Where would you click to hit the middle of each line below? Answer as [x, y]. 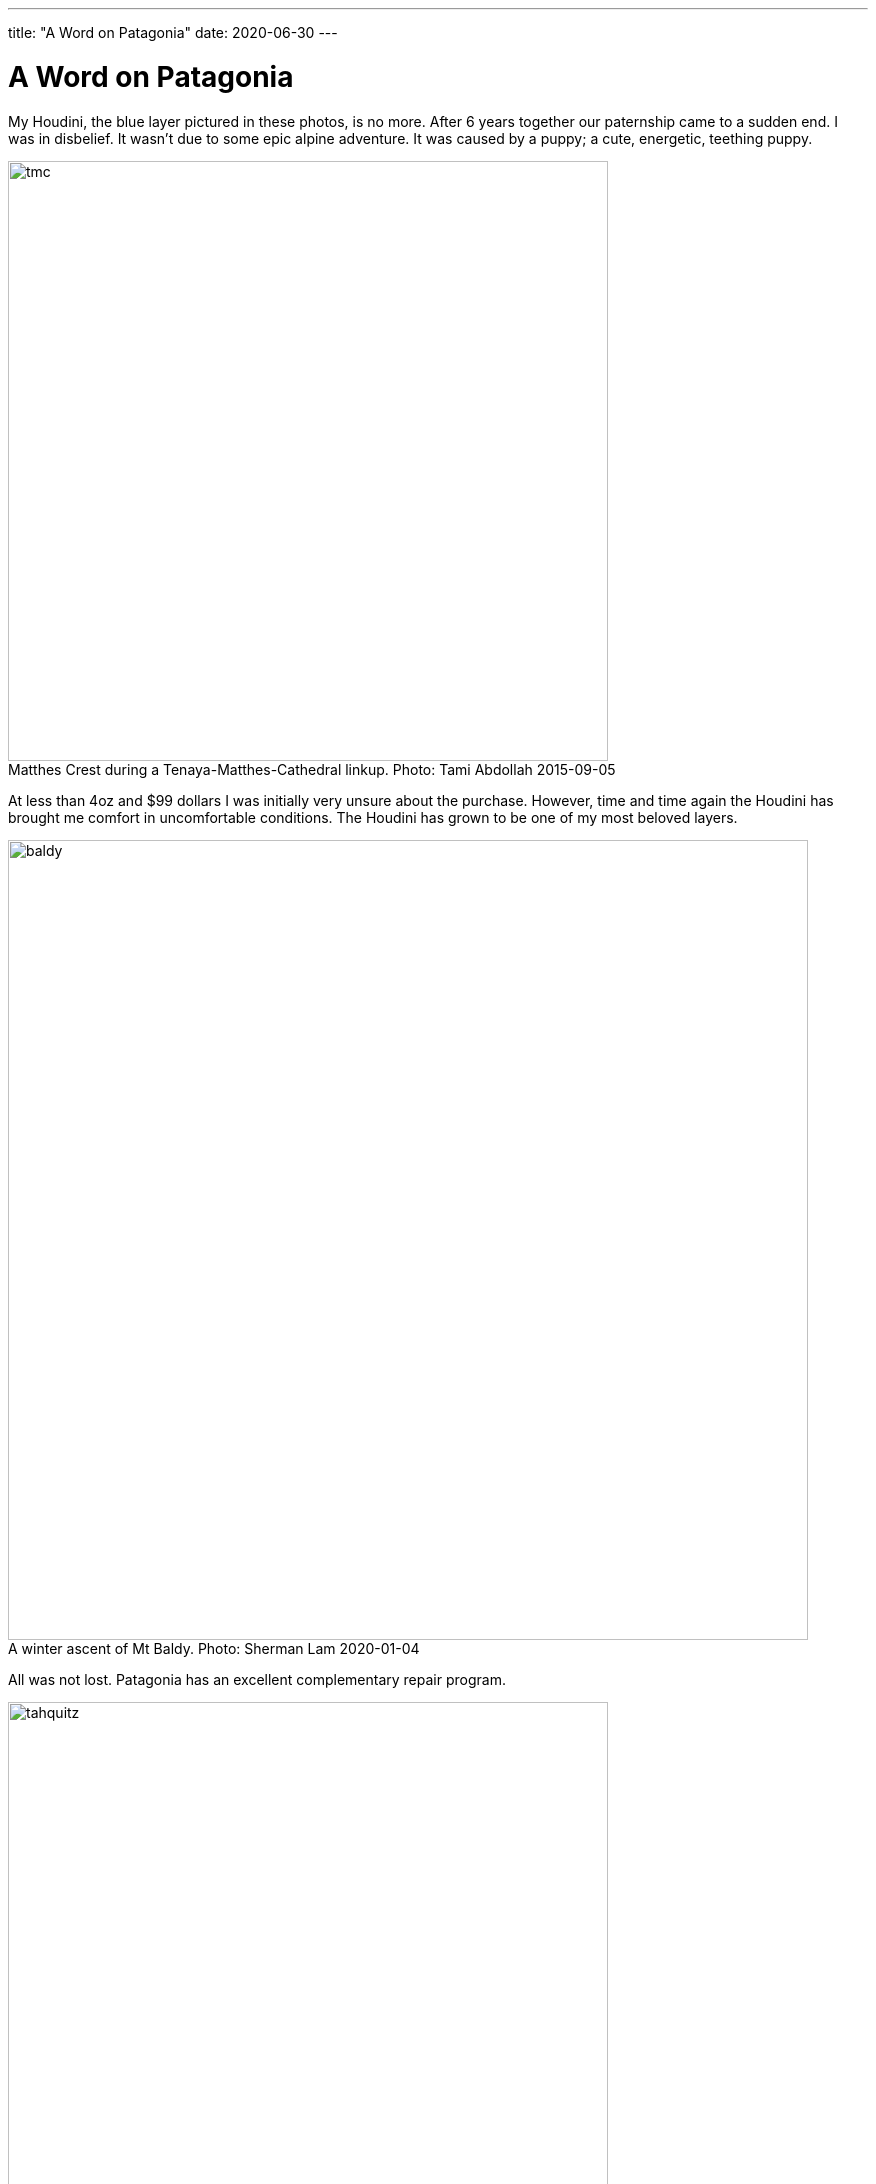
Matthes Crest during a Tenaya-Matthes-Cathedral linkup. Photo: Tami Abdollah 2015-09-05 [312, 769]
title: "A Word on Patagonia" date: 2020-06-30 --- [173, 32]
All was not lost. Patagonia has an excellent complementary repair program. [257, 1679]
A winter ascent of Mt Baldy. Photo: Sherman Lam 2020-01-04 [214, 1648]
